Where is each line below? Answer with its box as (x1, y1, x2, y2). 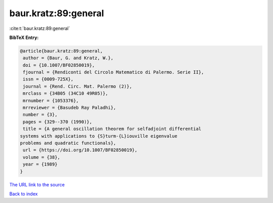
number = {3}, (23, 112, 58, 117)
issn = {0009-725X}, (23, 76, 74, 82)
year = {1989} (23, 161, 58, 167)
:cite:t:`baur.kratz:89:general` (9, 25, 70, 31)
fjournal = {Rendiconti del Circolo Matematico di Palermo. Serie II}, (23, 69, 204, 75)
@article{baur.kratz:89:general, (20, 48, 103, 54)
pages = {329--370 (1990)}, (23, 119, 93, 125)
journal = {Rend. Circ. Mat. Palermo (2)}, (23, 84, 132, 89)
